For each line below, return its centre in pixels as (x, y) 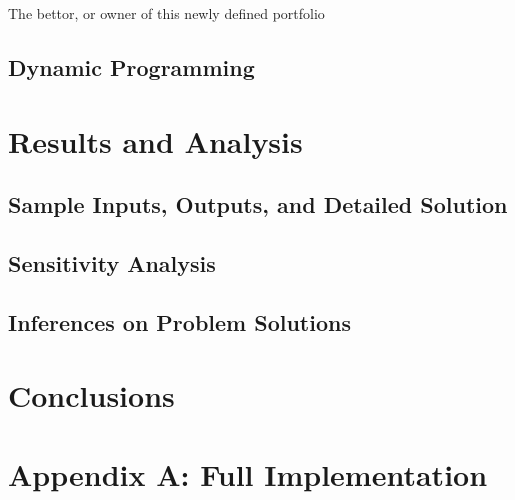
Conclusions (91, 395)
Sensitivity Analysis (112, 262)
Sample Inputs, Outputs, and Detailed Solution (258, 204)
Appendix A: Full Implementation (248, 473)
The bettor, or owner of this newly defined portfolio (166, 13)
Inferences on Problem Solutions (179, 321)
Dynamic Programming (131, 66)
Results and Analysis (155, 140)
